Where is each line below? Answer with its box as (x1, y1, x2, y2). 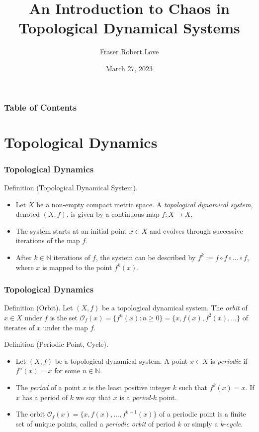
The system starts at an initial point (15, 225, 127, 236)
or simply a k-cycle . (183, 418, 243, 429)
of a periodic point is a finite (159, 409, 246, 419)
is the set (50, 312, 78, 322)
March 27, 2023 (105, 63, 153, 73)
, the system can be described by (95, 252, 196, 262)
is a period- (119, 392, 153, 402)
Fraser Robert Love (99, 46, 159, 57)
